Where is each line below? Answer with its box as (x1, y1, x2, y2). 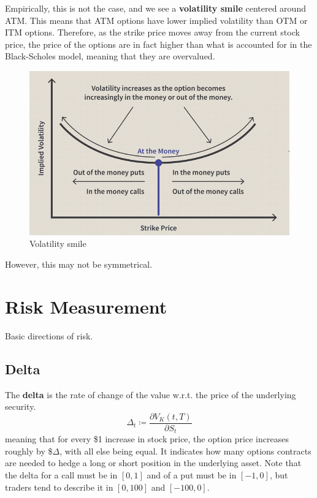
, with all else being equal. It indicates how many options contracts (59, 444, 311, 457)
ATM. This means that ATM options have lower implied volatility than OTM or (5, 13, 308, 26)
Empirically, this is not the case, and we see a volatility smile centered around (5, 2, 306, 14)
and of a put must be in (147, 469, 237, 481)
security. (5, 400, 36, 413)
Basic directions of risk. (5, 329, 93, 342)
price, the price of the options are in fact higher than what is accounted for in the (5, 37, 312, 50)
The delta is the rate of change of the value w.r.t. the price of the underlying (5, 388, 296, 401)
